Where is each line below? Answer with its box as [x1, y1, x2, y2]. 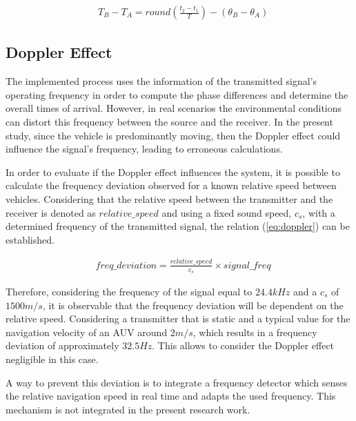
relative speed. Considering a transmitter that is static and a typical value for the [6, 311, 350, 326]
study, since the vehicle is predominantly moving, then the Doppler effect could [6, 128, 341, 142]
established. [6, 232, 55, 246]
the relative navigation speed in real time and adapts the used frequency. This [6, 389, 336, 403]
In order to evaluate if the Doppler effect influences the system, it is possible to [6, 164, 340, 179]
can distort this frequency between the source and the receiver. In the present [6, 115, 333, 129]
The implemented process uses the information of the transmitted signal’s [6, 74, 317, 88]
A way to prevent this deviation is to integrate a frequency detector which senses [6, 375, 348, 389]
